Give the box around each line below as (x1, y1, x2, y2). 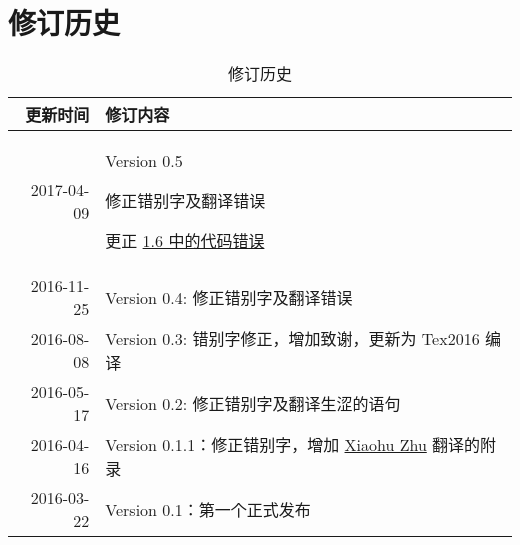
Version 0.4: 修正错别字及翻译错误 (105, 286, 353, 310)
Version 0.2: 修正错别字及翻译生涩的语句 (105, 392, 401, 416)
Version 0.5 (105, 149, 183, 173)
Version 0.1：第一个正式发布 (105, 498, 311, 522)
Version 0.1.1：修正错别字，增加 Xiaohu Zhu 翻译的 (105, 433, 481, 457)
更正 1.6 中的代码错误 (105, 229, 265, 253)
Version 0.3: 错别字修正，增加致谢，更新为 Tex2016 (105, 327, 480, 351)
